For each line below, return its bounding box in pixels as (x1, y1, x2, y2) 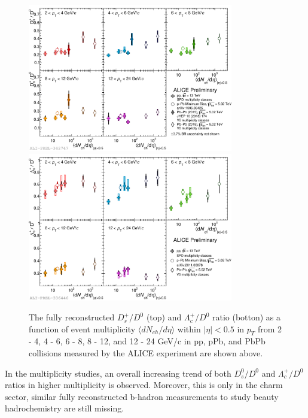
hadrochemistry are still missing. (5, 402, 124, 414)
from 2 (257, 322, 282, 335)
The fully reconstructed (29, 311, 115, 323)
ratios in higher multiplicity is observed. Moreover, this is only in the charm (5, 378, 283, 391)
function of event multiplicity (29, 322, 136, 335)
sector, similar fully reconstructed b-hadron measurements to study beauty (5, 390, 279, 402)
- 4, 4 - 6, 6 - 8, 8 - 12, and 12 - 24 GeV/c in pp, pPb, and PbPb (29, 335, 266, 347)
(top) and (146, 311, 182, 323)
